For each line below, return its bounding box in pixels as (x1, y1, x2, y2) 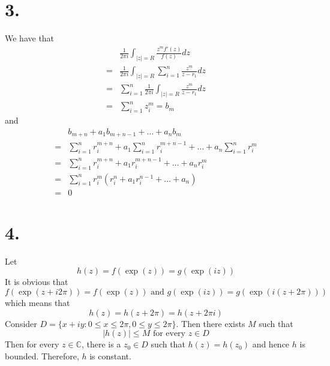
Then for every (5, 338, 59, 350)
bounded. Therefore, (5, 349, 79, 362)
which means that (5, 296, 70, 308)
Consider (5, 317, 37, 329)
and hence (252, 338, 290, 350)
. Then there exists (176, 317, 245, 329)
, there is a (81, 338, 121, 350)
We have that (5, 32, 55, 44)
